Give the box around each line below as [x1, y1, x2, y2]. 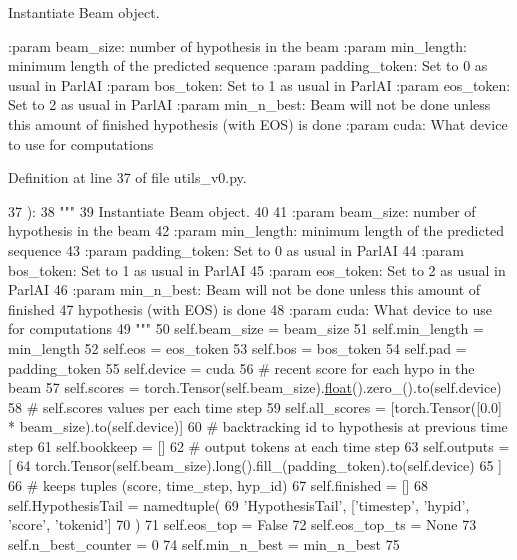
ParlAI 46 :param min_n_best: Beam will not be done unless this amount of [8, 279, 481, 300]
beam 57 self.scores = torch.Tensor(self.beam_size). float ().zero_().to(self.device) [8, 377, 502, 398]
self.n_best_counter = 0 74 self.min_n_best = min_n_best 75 [8, 533, 400, 554]
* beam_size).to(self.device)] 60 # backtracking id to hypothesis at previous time [8, 416, 508, 437]
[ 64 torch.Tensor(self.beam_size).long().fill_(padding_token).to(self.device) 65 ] [8, 455, 502, 476]
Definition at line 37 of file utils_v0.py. [8, 167, 247, 188]
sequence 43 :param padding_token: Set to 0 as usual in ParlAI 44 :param [8, 239, 464, 260]
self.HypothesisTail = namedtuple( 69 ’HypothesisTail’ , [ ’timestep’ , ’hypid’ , [8, 494, 470, 515]
